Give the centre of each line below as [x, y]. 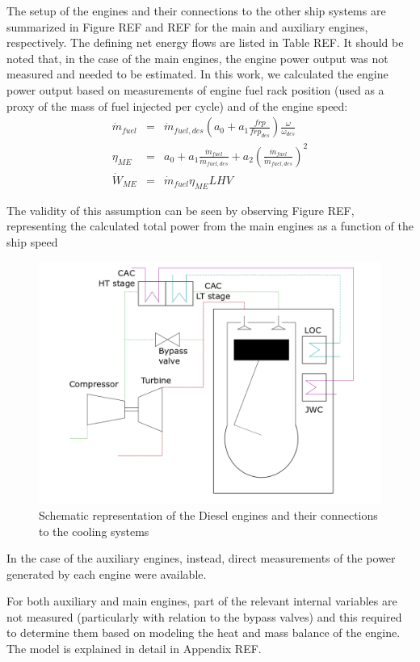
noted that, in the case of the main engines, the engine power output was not [197, 58]
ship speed [32, 241]
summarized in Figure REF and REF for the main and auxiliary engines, [187, 26]
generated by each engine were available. [107, 573]
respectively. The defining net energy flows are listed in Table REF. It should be [205, 42]
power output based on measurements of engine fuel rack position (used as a [195, 89]
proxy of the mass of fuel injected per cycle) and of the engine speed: [177, 105]
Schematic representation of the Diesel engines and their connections [208, 514]
